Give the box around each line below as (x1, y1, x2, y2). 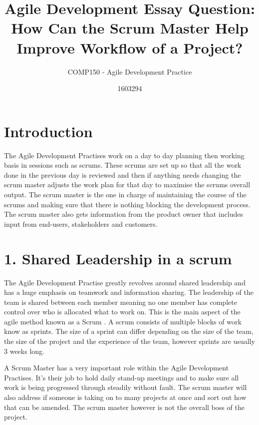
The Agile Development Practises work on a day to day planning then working (4, 150, 245, 160)
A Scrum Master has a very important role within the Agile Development (4, 362, 229, 373)
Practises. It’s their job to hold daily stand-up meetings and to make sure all (4, 372, 239, 382)
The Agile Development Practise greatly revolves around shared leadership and (4, 277, 246, 287)
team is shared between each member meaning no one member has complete (4, 296, 237, 307)
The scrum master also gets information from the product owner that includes (4, 209, 243, 219)
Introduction (4, 121, 93, 141)
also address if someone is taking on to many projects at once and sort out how (4, 392, 247, 402)
